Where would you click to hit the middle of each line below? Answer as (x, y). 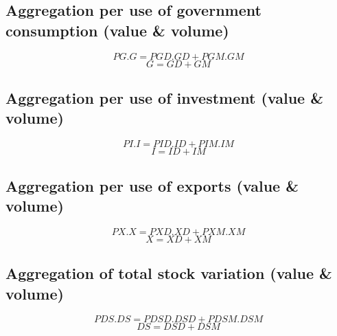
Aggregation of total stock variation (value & (169, 273)
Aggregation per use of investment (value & (164, 97)
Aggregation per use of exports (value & (152, 185)
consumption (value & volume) (117, 30)
